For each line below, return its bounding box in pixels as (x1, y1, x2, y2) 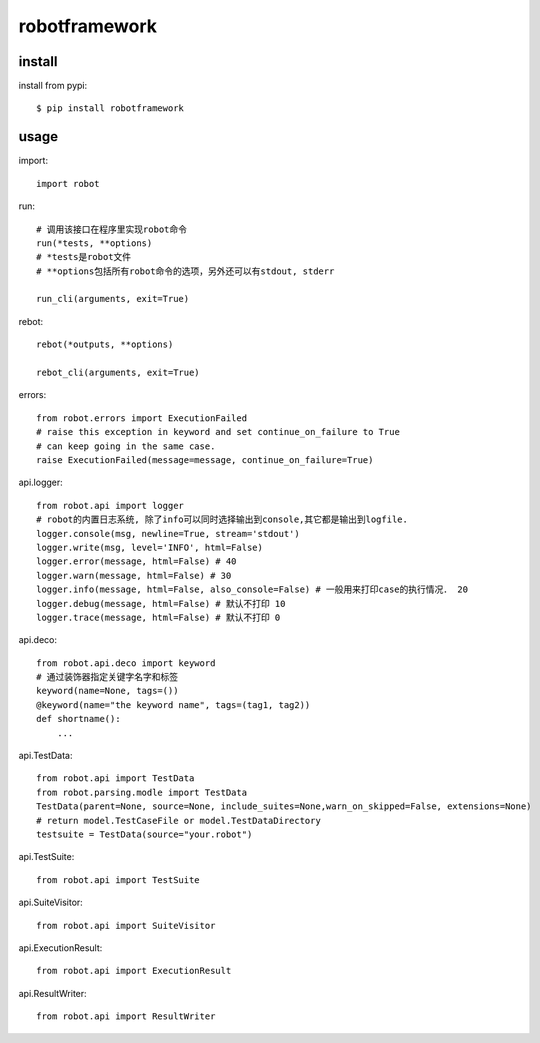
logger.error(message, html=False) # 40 (36, 556, 237, 567)
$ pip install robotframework (36, 103, 185, 114)
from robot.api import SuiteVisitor (36, 920, 216, 931)
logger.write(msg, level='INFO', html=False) (36, 541, 264, 553)
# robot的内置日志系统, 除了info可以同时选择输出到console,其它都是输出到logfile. (36, 514, 409, 525)
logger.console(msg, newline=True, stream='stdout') (36, 528, 300, 539)
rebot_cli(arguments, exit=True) (36, 367, 200, 379)
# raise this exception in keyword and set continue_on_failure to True (36, 426, 400, 438)
